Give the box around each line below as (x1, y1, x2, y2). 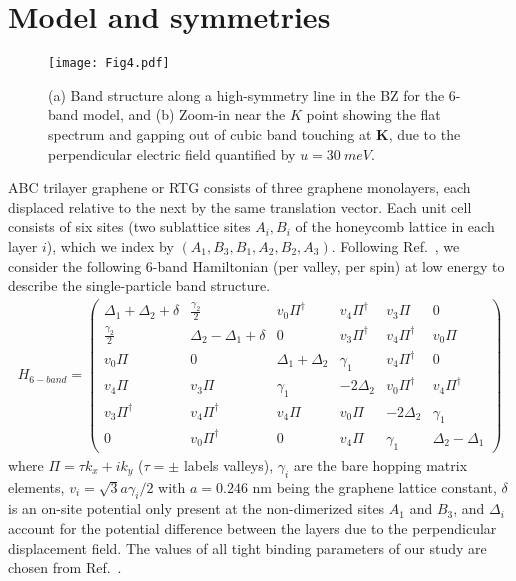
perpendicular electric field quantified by (48, 143, 296, 164)
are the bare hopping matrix (293, 454, 468, 475)
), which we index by (46, 235, 174, 256)
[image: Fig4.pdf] (48, 56, 170, 71)
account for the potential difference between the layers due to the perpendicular (8, 518, 497, 539)
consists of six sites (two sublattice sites (8, 216, 251, 237)
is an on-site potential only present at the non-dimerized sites (8, 498, 385, 519)
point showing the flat (306, 104, 441, 125)
